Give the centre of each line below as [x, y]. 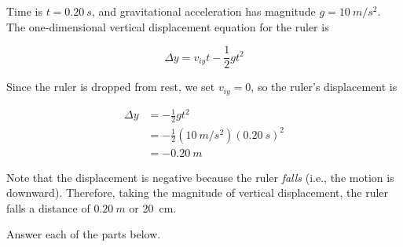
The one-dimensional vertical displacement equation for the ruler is [168, 26]
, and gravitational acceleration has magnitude [203, 11]
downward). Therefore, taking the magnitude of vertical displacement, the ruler [198, 193]
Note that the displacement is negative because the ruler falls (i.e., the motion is [200, 177]
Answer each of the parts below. [84, 234]
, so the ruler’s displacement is [324, 87]
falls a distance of [48, 207]
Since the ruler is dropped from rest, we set [111, 87]
